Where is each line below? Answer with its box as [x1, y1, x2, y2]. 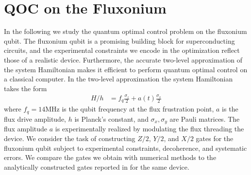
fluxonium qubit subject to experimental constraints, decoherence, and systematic [4, 143, 247, 153]
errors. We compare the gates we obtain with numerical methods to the [4, 152, 217, 162]
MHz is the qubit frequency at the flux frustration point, [45, 104, 214, 114]
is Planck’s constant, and [74, 113, 149, 124]
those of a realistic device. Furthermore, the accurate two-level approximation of [4, 54, 242, 64]
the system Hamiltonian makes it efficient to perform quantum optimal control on [4, 64, 248, 74]
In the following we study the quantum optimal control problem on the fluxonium [4, 26, 247, 36]
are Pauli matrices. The [169, 113, 240, 124]
